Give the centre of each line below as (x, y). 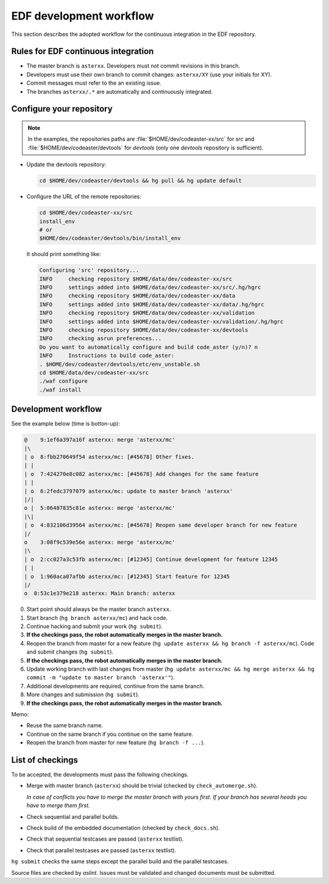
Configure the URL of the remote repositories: (84, 197)
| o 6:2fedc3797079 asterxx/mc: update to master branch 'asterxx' (129, 491)
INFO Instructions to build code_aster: (107, 356)
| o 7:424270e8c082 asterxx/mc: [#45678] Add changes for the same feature (141, 474)
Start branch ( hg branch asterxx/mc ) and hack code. (97, 618)
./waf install (60, 390)
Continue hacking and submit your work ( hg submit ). (94, 626)
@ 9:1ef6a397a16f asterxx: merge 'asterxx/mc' (100, 440)
